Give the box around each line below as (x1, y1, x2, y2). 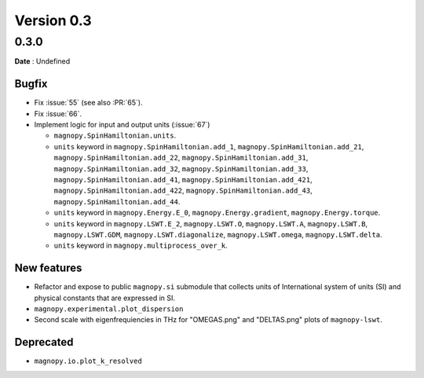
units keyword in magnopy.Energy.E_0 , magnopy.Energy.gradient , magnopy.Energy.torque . (53, 208, 381, 218)
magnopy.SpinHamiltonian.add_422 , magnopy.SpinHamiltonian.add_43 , (53, 185, 313, 196)
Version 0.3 (14, 12, 92, 29)
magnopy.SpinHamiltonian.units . (53, 130, 177, 141)
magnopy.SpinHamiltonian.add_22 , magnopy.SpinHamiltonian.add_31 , (53, 153, 309, 163)
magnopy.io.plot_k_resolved (34, 357, 143, 365)
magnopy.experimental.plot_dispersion (34, 305, 184, 314)
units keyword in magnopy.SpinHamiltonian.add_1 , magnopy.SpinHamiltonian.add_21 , (53, 141, 364, 151)
